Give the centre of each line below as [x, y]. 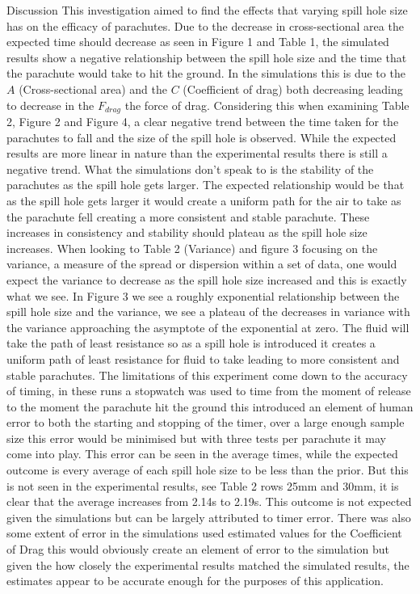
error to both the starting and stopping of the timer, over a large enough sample [206, 422]
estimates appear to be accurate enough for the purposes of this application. [195, 581]
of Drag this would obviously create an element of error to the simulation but [198, 549]
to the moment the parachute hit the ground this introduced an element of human [210, 406]
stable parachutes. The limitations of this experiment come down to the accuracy [207, 375]
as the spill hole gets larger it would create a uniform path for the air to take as [204, 200]
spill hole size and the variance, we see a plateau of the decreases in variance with [208, 312]
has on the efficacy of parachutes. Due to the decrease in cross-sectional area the [205, 25]
